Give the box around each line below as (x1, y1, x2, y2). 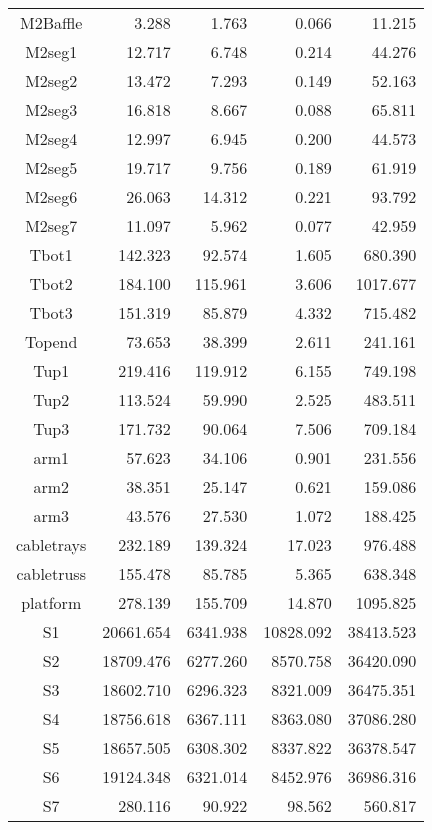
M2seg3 (25, 98, 78, 121)
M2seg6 (25, 185, 78, 208)
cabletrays (16, 533, 87, 556)
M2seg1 (25, 40, 78, 63)
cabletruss (16, 562, 86, 585)
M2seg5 (25, 156, 78, 179)
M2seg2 (25, 69, 78, 92)
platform (21, 591, 82, 614)
